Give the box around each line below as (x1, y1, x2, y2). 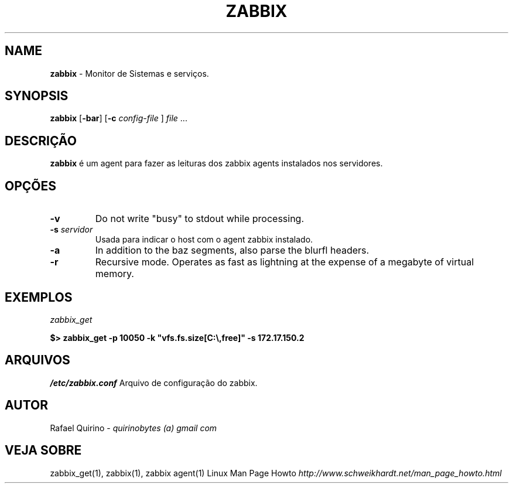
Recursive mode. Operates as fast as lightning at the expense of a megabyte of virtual (95, 256, 474, 268)
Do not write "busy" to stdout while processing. (95, 213, 305, 225)
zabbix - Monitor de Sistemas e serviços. (50, 68, 209, 79)
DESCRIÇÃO (5, 133, 77, 148)
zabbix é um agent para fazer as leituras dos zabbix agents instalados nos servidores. (50, 158, 383, 169)
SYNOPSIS (5, 88, 69, 104)
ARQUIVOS (5, 353, 70, 368)
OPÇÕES (5, 178, 57, 193)
